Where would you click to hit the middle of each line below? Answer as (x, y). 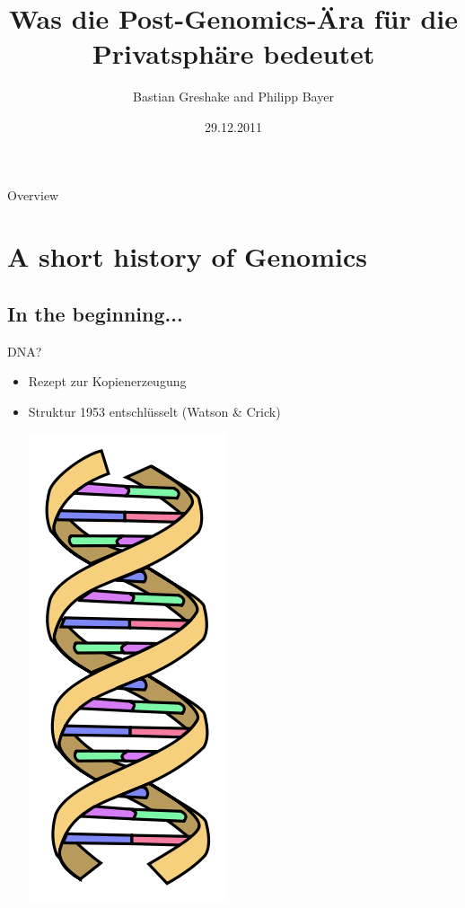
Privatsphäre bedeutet (233, 53)
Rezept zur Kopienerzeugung (107, 381)
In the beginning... (95, 313)
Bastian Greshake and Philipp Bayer (233, 97)
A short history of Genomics (187, 256)
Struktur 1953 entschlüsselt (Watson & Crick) (154, 411)
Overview (33, 194)
